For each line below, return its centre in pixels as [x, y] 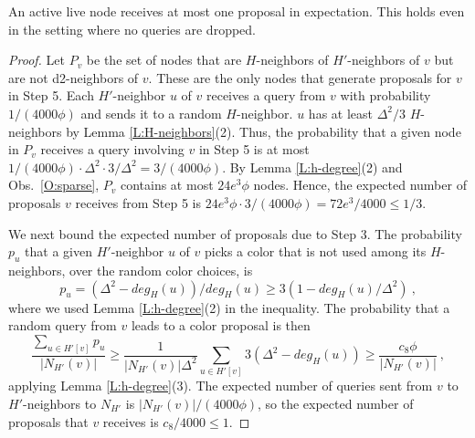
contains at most [167, 185]
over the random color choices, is [161, 270]
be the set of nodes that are [164, 60]
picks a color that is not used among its [316, 251]
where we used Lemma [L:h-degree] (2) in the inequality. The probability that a [229, 307]
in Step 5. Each [51, 95]
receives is [131, 421]
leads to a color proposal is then [221, 325]
